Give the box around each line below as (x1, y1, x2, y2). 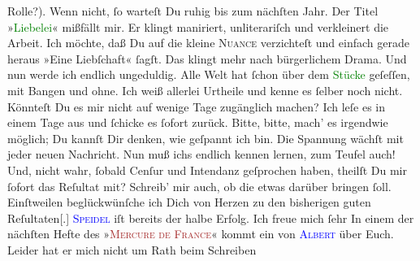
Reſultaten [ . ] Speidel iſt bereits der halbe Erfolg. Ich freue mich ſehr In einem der (7, 209, 414, 226)
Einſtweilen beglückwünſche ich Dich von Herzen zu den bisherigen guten (7, 194, 371, 211)
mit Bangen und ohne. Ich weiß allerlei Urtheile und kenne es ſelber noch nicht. (7, 81, 403, 98)
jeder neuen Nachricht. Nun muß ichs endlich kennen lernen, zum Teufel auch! (7, 146, 396, 163)
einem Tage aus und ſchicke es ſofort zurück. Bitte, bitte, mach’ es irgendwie (7, 114, 388, 131)
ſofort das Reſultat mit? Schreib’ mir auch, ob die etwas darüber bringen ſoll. (7, 177, 392, 194)
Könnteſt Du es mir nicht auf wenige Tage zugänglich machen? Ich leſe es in (7, 98, 386, 115)
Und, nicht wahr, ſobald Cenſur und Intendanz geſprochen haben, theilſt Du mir (7, 161, 407, 178)
